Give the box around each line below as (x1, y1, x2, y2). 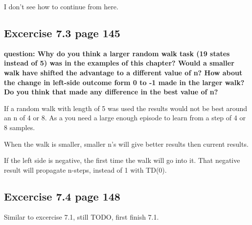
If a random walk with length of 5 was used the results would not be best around (4, 103, 248, 113)
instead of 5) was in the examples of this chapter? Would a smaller (4, 58, 234, 68)
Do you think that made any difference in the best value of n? (4, 87, 218, 97)
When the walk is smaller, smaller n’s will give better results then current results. (4, 138, 249, 149)
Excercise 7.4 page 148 (4, 188, 120, 203)
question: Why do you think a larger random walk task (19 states (4, 48, 230, 58)
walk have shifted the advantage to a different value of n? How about (4, 67, 243, 77)
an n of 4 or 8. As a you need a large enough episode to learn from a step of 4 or (4, 112, 246, 123)
